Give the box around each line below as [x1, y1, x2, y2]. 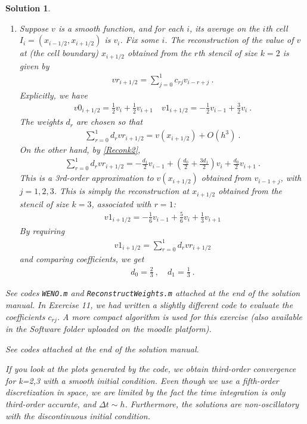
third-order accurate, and [5, 398, 97, 410]
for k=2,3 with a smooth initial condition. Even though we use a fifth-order [5, 374, 279, 386]
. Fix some [120, 33, 159, 46]
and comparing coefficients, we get [19, 253, 144, 265]
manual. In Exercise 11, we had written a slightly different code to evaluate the [5, 299, 293, 311]
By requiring [19, 225, 65, 237]
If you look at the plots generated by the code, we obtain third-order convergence [5, 362, 296, 375]
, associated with [91, 197, 151, 210]
